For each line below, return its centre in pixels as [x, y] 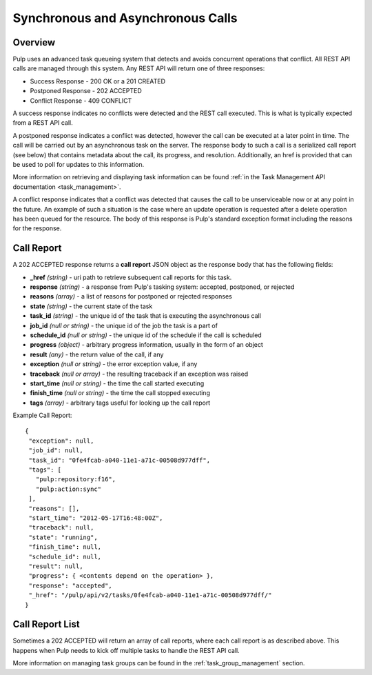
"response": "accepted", [71, 585]
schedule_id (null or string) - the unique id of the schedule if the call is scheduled [146, 335]
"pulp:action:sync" [69, 489]
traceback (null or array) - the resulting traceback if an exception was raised [139, 374]
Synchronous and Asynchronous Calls [125, 18]
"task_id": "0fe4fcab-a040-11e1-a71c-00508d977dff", [119, 460]
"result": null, [56, 566]
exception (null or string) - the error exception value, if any [114, 364]
